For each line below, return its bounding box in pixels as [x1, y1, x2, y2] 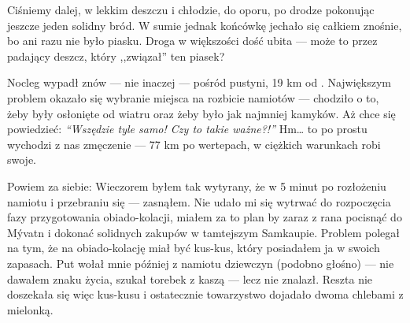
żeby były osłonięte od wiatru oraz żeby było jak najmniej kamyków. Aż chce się [7, 105, 396, 121]
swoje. [7, 151, 37, 168]
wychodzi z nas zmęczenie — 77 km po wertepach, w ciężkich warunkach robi [7, 136, 381, 152]
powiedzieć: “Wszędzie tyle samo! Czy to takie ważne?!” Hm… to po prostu [7, 121, 368, 137]
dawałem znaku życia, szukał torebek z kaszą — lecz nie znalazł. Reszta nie [7, 270, 373, 287]
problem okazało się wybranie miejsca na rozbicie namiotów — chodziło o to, [7, 89, 379, 106]
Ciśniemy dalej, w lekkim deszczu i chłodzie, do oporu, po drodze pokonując [7, 2, 375, 17]
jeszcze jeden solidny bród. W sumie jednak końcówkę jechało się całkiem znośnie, [7, 17, 402, 33]
